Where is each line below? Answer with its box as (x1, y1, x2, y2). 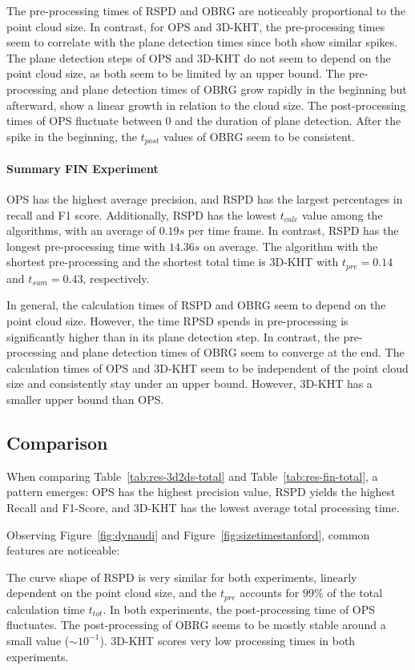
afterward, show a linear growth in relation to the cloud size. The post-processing (6, 96, 406, 113)
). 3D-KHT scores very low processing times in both (99, 632, 356, 648)
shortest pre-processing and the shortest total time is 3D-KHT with (6, 253, 339, 270)
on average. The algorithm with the (203, 237, 378, 254)
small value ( (6, 632, 70, 648)
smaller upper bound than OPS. (6, 390, 164, 407)
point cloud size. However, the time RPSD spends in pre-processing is (6, 313, 349, 329)
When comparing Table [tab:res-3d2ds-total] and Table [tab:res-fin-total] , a (6, 467, 378, 484)
